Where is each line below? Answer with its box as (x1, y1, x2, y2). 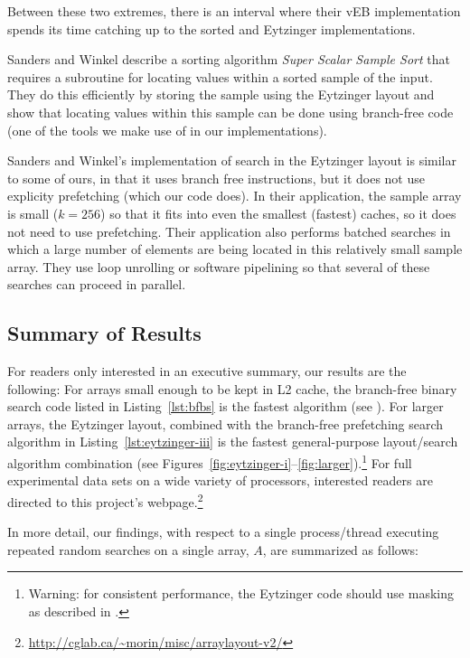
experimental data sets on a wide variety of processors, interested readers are (7, 471, 433, 490)
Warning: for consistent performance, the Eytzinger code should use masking (28, 584, 454, 603)
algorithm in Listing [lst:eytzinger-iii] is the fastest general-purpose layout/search (7, 432, 458, 451)
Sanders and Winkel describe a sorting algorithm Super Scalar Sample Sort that (7, 50, 450, 69)
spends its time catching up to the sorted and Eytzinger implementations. (7, 19, 416, 38)
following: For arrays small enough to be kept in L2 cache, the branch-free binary (7, 379, 457, 398)
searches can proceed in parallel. (7, 275, 186, 294)
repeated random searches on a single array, (7, 540, 249, 559)
